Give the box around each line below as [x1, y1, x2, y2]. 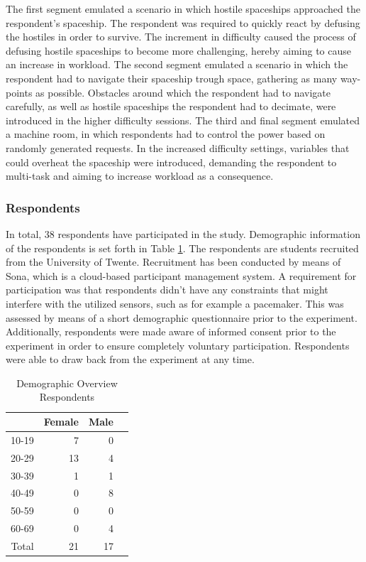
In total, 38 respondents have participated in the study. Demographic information [6, 226, 360, 241]
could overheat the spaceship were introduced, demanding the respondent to [6, 154, 337, 169]
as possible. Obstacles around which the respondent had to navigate [35, 85, 331, 99]
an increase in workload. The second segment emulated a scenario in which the [6, 57, 348, 72]
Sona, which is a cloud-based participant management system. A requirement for [6, 268, 357, 283]
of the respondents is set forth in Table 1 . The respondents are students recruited [6, 240, 359, 255]
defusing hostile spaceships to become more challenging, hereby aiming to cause [6, 43, 352, 58]
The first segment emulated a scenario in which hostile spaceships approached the [6, 1, 360, 16]
